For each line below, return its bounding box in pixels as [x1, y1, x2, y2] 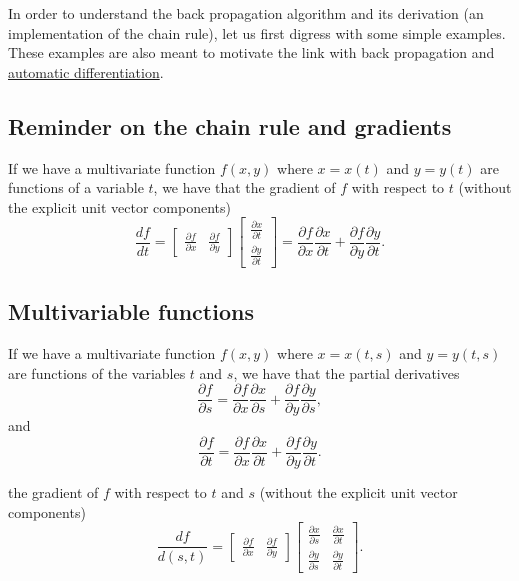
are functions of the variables [8, 362, 186, 383]
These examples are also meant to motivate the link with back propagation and [8, 42, 495, 63]
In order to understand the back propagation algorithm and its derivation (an [8, 3, 484, 23]
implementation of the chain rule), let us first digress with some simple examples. [8, 22, 506, 43]
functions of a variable [8, 177, 144, 198]
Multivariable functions [8, 296, 254, 327]
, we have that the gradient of [153, 177, 336, 198]
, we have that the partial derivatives [233, 362, 460, 383]
